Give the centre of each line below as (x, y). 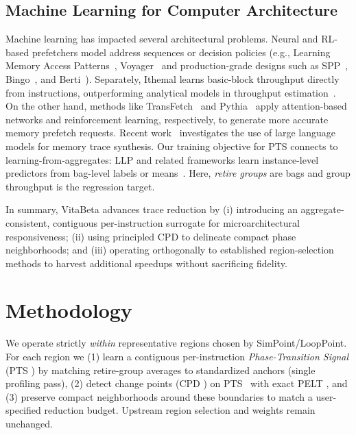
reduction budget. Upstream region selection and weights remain (180, 410)
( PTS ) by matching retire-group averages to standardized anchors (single (161, 370)
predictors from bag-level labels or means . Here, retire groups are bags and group (178, 173)
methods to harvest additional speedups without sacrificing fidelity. (146, 263)
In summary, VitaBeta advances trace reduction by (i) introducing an (152, 209)
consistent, (28, 222)
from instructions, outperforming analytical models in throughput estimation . (171, 92)
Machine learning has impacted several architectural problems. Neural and (162, 39)
